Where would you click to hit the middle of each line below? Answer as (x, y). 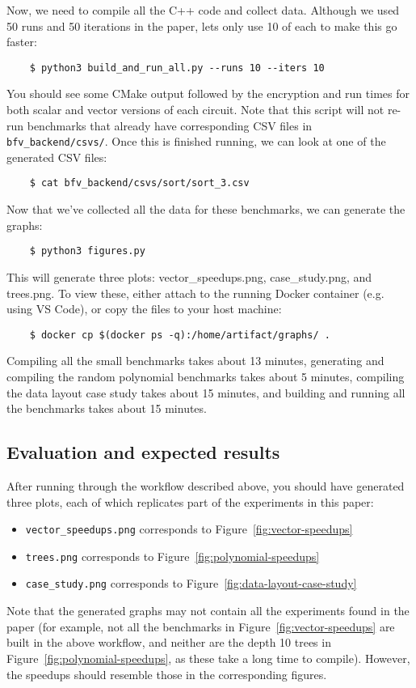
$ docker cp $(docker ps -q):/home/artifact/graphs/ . (180, 335)
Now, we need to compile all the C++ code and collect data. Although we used (203, 10)
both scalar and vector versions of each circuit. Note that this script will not (195, 110)
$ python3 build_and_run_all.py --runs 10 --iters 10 (177, 68)
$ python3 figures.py (87, 251)
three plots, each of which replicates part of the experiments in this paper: (190, 501)
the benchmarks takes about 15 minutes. (107, 408)
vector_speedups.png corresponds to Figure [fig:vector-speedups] (189, 529)
